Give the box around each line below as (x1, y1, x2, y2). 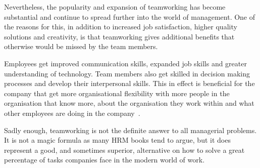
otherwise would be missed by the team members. (4, 41, 158, 52)
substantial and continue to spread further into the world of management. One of (4, 11, 255, 22)
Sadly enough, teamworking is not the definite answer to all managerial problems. (4, 124, 257, 135)
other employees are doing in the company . (4, 107, 140, 118)
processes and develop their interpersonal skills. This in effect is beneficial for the (4, 78, 255, 89)
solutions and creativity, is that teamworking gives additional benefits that (4, 31, 235, 41)
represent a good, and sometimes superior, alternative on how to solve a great (4, 144, 245, 155)
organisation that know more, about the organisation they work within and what (4, 98, 254, 108)
